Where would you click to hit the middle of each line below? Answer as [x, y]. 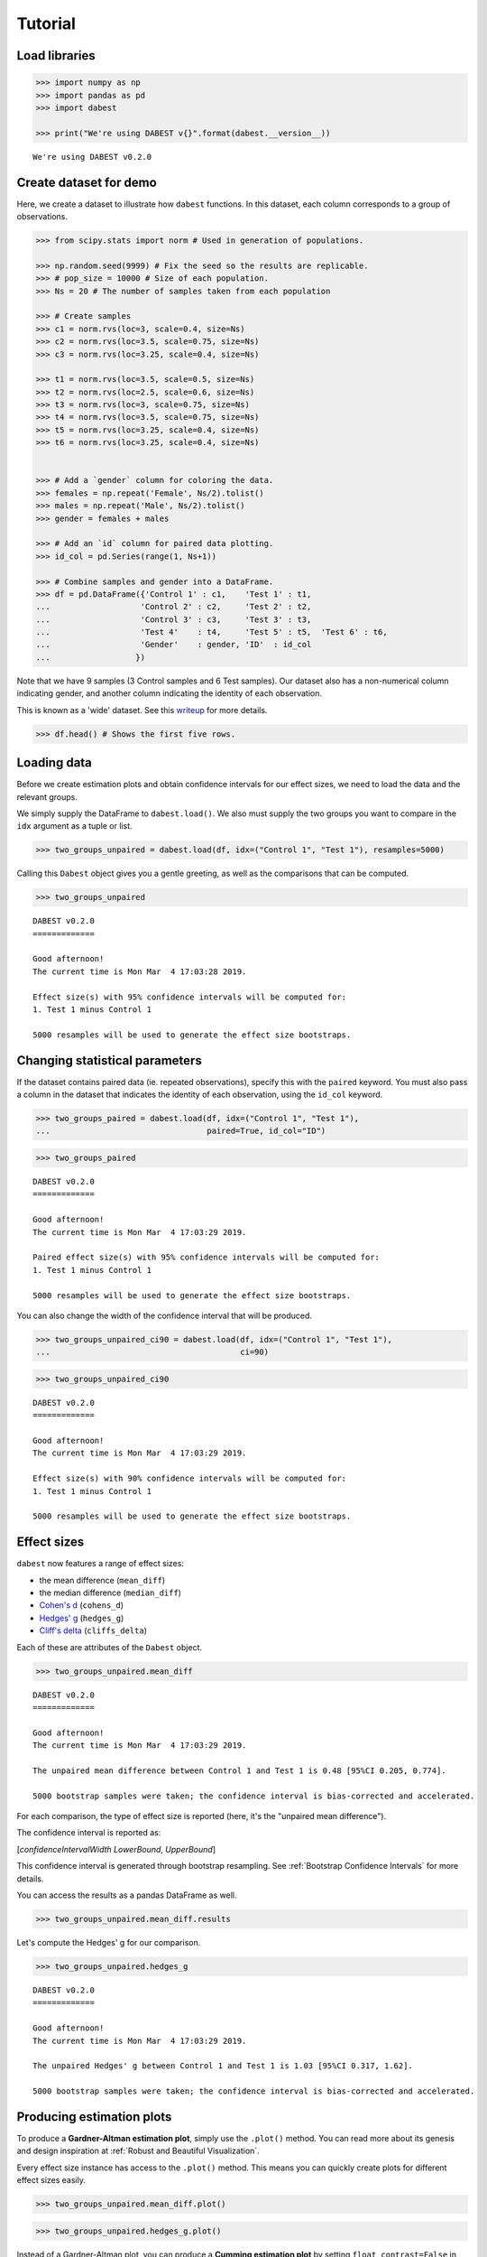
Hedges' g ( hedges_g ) [82, 1618]
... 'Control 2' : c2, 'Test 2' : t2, [174, 607]
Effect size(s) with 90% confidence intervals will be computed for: [190, 1479]
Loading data [54, 763]
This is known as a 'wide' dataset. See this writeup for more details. [142, 710]
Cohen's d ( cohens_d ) [82, 1605]
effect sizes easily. [51, 2180]
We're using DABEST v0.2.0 [92, 157]
